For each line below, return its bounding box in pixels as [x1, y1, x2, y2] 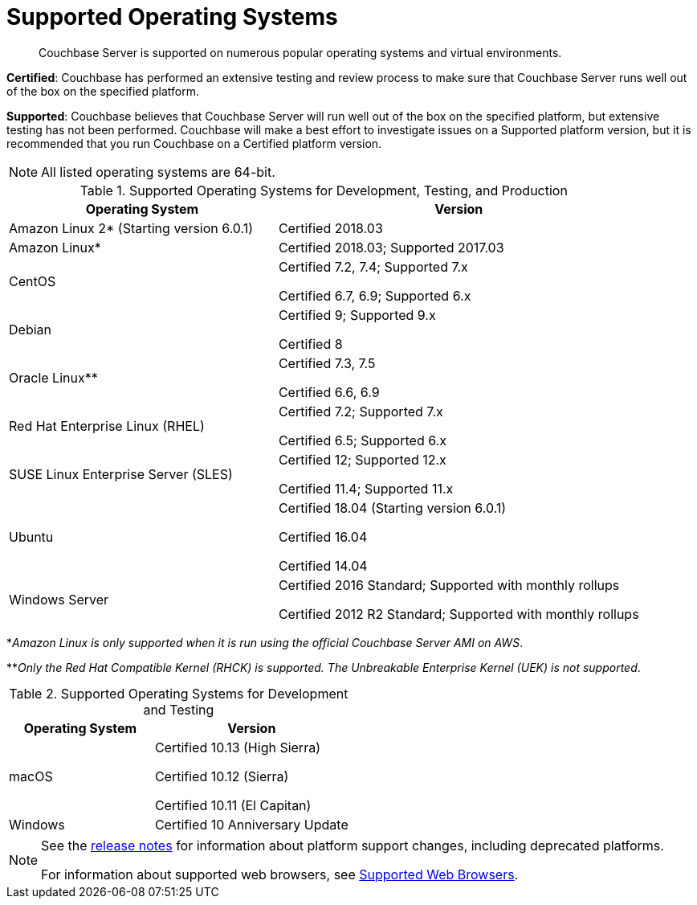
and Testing [143, 701, 214, 718]
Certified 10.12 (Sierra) [154, 768, 289, 784]
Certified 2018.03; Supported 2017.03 [278, 239, 504, 256]
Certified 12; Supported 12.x [278, 451, 446, 468]
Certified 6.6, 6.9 [278, 383, 380, 400]
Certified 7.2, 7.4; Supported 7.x [278, 258, 468, 275]
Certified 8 [278, 335, 343, 352]
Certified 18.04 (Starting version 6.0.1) [278, 499, 507, 516]
